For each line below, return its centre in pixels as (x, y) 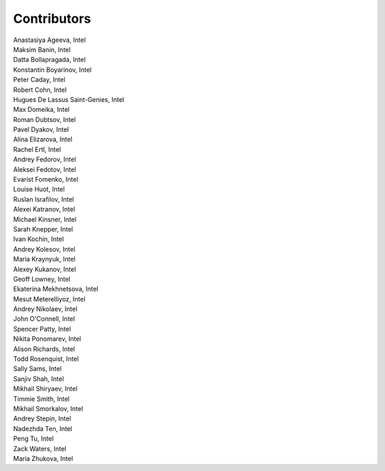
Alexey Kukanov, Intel (45, 269)
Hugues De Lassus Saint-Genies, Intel (69, 99)
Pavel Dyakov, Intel (41, 130)
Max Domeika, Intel (41, 110)
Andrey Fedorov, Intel (45, 160)
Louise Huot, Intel (39, 190)
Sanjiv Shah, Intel (38, 378)
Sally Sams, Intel (37, 369)
